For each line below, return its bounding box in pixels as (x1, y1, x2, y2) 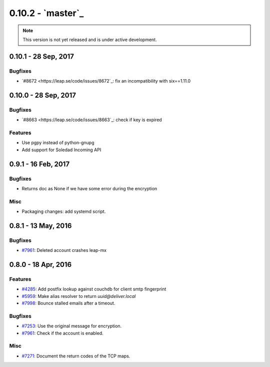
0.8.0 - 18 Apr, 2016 (9, 260, 72, 269)
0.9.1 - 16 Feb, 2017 (9, 160, 70, 168)
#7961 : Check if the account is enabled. (21, 330, 103, 336)
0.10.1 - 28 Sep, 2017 (9, 52, 74, 61)
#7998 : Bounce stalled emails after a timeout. (21, 300, 115, 306)
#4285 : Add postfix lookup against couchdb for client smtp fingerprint (21, 286, 166, 292)
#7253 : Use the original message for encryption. (21, 323, 122, 329)
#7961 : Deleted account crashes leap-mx (21, 247, 107, 253)
